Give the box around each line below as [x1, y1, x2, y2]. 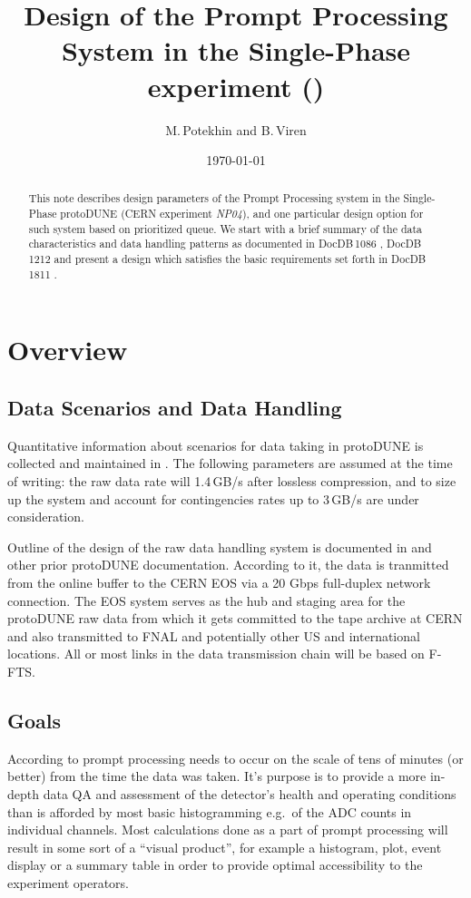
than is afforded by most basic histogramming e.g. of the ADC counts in [7, 802, 412, 821]
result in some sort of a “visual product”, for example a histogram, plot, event [7, 837, 442, 856]
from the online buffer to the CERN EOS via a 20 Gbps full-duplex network [7, 572, 431, 591]
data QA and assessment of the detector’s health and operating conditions [43, 784, 456, 803]
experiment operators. [7, 873, 129, 892]
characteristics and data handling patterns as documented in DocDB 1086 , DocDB [28, 236, 422, 251]
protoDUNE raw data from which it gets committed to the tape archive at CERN [7, 609, 463, 628]
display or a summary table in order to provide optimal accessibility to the [7, 855, 423, 874]
